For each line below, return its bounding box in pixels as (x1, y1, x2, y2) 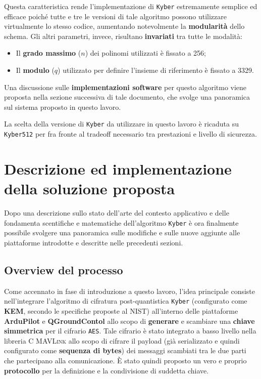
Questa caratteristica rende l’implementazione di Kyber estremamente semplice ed (4, 1, 257, 11)
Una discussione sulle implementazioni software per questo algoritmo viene (4, 81, 247, 92)
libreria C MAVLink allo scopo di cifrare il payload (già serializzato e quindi (4, 335, 240, 346)
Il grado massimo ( (16, 48, 81, 58)
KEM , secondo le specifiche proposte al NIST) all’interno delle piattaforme (4, 305, 238, 316)
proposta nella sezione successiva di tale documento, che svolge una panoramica (4, 92, 250, 102)
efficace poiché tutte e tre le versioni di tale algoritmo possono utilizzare (4, 11, 227, 21)
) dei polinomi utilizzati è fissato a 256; (85, 48, 206, 58)
